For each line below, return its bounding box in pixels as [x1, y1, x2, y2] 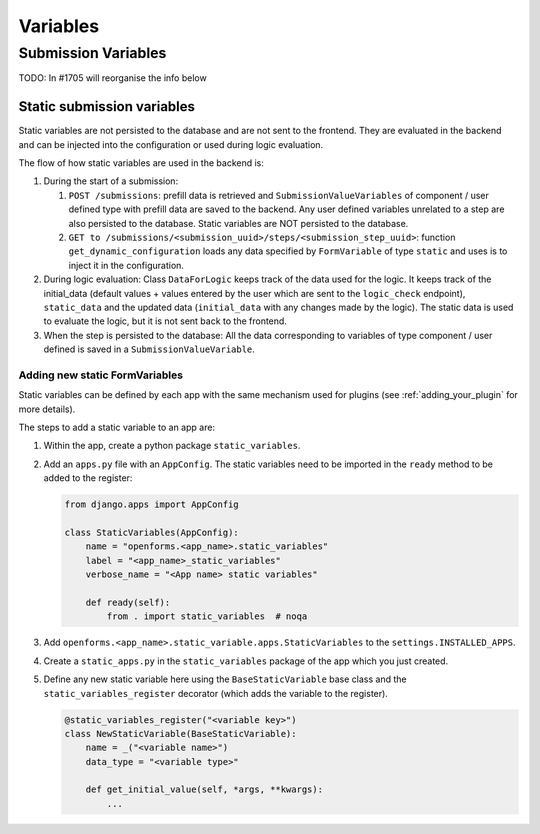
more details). [18, 403, 76, 415]
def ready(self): [85, 596, 171, 608]
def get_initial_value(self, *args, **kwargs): [85, 784, 324, 795]
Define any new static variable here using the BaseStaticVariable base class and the [43, 673, 407, 685]
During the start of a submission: [43, 175, 179, 187]
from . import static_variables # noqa [106, 611, 308, 622]
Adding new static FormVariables [18, 368, 184, 382]
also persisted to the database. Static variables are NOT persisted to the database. [68, 217, 409, 229]
